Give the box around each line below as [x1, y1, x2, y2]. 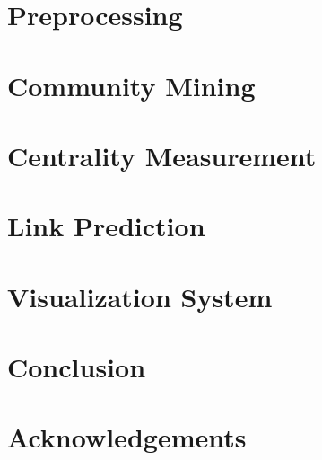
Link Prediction [7, 208, 205, 244]
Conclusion [7, 349, 146, 385]
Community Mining [7, 66, 256, 103]
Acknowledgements [7, 419, 247, 456]
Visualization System [7, 278, 273, 314]
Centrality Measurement [7, 137, 317, 173]
